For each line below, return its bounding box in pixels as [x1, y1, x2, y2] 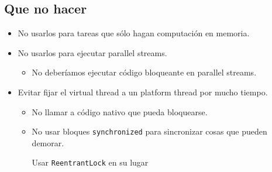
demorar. [32, 136, 64, 149]
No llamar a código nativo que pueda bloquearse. [32, 105, 208, 118]
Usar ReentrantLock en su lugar [32, 156, 149, 168]
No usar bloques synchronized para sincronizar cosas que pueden [32, 125, 267, 137]
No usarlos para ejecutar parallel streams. [18, 46, 167, 59]
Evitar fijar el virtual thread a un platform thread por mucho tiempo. [18, 85, 268, 98]
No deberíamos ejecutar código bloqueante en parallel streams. [32, 66, 257, 78]
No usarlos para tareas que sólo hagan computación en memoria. [18, 27, 250, 39]
